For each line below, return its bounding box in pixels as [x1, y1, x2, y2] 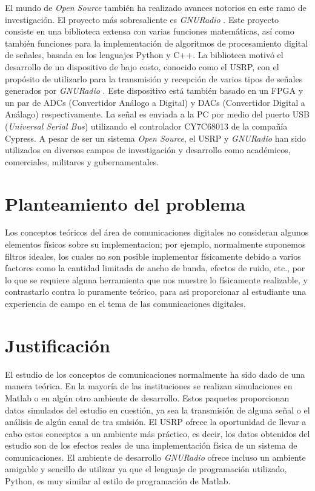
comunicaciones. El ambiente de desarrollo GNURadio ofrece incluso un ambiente [5, 450, 306, 463]
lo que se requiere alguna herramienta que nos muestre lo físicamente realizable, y [5, 273, 308, 286]
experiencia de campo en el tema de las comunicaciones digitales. [5, 297, 246, 309]
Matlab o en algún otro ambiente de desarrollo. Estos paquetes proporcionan [5, 391, 290, 404]
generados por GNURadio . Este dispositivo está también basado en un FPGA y [5, 84, 303, 97]
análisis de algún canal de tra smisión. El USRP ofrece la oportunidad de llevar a [5, 415, 307, 428]
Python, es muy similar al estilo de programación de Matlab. [5, 475, 231, 487]
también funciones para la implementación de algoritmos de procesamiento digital [5, 36, 308, 49]
